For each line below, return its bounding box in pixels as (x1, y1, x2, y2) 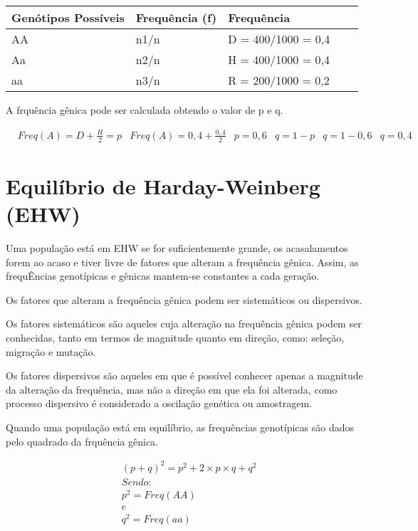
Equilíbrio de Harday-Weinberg (6, 171, 320, 200)
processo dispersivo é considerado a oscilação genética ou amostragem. (6, 396, 312, 411)
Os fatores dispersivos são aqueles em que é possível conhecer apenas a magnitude (6, 368, 363, 383)
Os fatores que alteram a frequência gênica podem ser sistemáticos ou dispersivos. (6, 292, 362, 307)
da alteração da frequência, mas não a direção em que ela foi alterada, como (6, 382, 338, 396)
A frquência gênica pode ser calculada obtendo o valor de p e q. (6, 102, 283, 117)
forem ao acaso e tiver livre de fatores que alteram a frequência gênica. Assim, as (6, 254, 359, 269)
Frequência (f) (135, 9, 217, 26)
